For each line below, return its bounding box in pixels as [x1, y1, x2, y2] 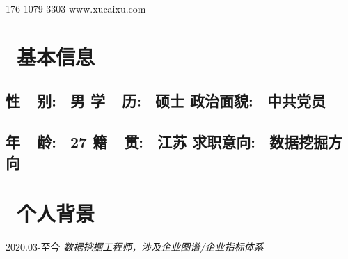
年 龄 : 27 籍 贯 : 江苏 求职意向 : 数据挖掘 [6, 131, 329, 152]
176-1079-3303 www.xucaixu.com [6, 1, 146, 15]
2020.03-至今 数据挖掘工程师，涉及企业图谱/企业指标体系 [6, 240, 264, 254]
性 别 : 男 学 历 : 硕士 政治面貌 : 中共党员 [6, 90, 326, 111]
